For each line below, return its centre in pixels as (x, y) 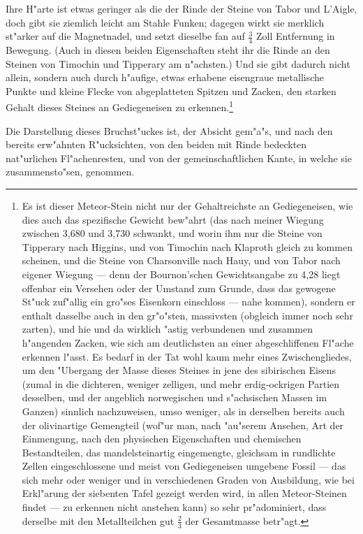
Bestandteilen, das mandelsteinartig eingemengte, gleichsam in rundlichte (179, 452)
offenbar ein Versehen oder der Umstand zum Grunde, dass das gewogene (179, 288)
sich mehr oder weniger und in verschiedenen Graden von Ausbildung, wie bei (188, 479)
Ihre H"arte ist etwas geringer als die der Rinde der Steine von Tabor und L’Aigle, (181, 8)
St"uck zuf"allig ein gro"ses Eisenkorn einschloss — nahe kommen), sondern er (188, 302)
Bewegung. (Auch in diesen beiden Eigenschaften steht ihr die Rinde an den (168, 50)
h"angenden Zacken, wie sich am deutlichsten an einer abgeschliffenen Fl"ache (188, 342)
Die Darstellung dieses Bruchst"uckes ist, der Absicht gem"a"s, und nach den (169, 130)
